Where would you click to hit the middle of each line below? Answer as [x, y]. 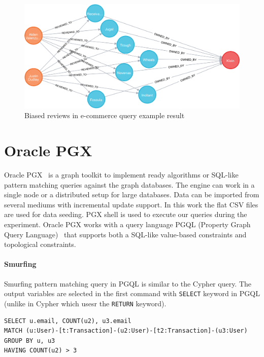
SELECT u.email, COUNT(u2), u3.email [68, 321]
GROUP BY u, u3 [30, 341]
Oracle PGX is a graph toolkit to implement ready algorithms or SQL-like [121, 175]
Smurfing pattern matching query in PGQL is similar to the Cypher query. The [128, 283]
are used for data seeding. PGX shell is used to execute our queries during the [126, 214]
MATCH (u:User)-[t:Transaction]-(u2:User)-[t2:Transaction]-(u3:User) [126, 331]
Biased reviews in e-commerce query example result [105, 115]
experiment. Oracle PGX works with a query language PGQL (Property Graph [127, 224]
